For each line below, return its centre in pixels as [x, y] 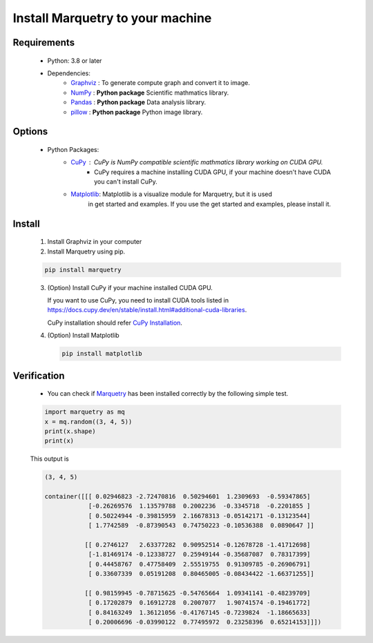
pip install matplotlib [102, 354]
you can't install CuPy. [126, 182]
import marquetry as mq [85, 412]
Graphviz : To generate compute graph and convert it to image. [160, 83]
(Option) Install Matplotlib [84, 336]
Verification [39, 375]
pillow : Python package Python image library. [137, 112]
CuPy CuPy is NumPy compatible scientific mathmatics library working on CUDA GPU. [197, 162]
